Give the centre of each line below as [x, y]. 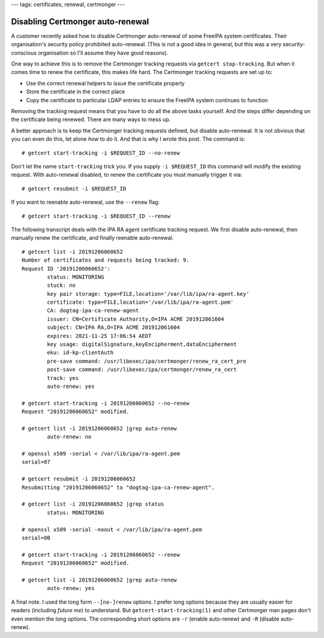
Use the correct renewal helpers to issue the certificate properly [106, 83]
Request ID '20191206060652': [66, 268]
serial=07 [36, 462]
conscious [24, 53]
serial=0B [36, 538]
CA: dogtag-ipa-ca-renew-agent [93, 311]
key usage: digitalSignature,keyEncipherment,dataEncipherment [142, 345]
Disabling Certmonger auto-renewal [80, 21]
